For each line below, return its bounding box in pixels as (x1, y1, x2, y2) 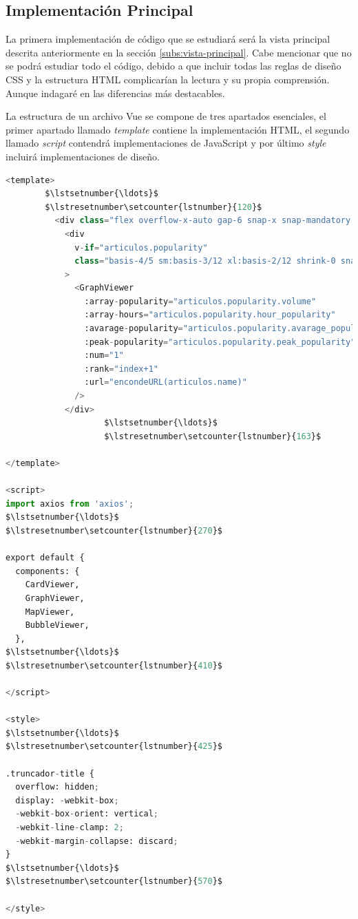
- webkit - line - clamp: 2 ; (15, 823, 124, 833)
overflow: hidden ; (15, 782, 100, 792)
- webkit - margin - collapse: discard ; (15, 836, 178, 846)
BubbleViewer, (25, 620, 89, 631)
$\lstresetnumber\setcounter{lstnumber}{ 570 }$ (6, 876, 223, 887)
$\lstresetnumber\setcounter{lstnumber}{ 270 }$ (6, 525, 223, 536)
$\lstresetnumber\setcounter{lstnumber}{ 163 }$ (104, 431, 322, 441)
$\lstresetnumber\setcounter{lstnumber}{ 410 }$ (6, 660, 223, 670)
